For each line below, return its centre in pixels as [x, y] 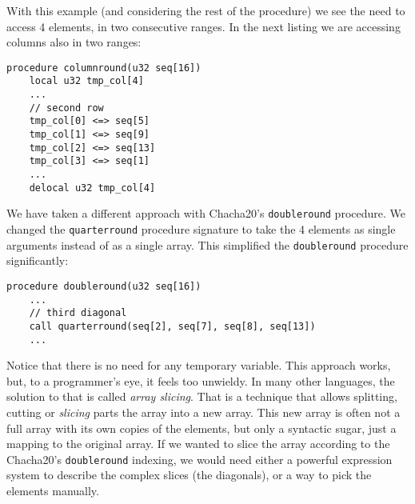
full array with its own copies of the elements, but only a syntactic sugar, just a [202, 428]
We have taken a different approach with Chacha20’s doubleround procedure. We [206, 213]
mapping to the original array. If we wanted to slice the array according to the [198, 444]
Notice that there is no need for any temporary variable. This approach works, [199, 365]
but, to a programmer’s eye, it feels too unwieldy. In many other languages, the [201, 380]
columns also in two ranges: [74, 42]
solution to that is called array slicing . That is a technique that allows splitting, [202, 396]
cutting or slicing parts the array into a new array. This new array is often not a [204, 412]
